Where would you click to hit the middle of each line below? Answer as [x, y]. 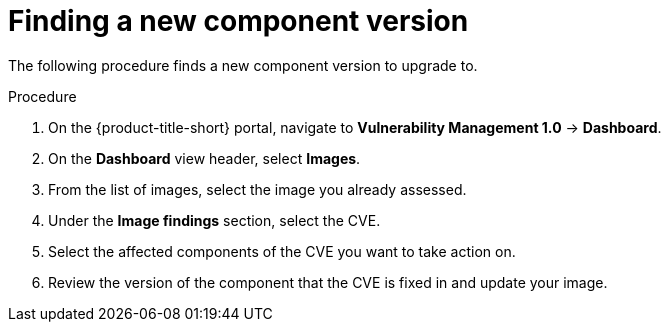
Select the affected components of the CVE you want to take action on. [282, 251]
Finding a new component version [238, 21]
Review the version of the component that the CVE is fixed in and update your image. [328, 282]
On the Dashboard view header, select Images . [204, 158]
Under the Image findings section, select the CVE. [214, 220]
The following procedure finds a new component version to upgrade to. [243, 65]
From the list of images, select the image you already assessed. [257, 189]
